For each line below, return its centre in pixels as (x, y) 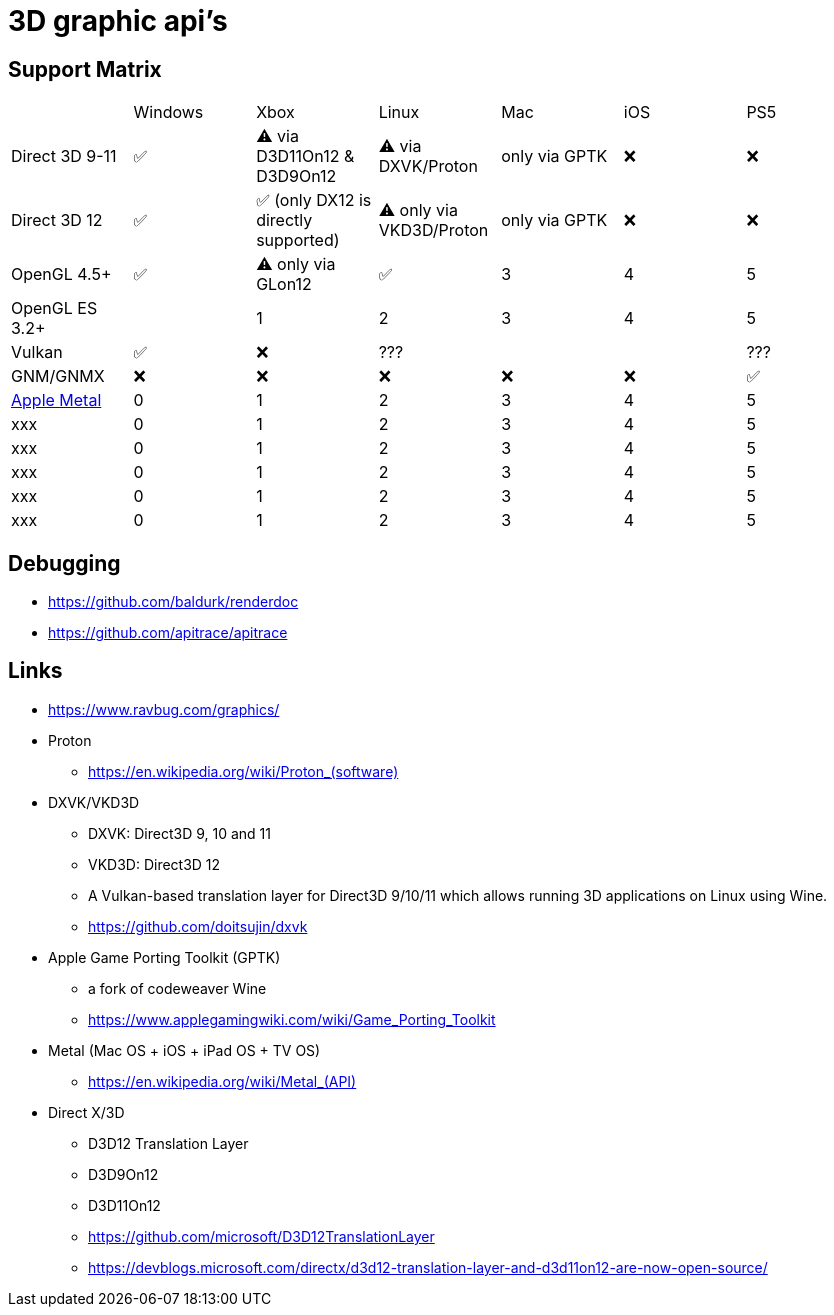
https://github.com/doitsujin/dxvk (198, 926)
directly (284, 220)
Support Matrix (85, 69)
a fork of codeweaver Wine (177, 988)
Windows (168, 112)
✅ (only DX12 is (314, 200)
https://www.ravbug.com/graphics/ (164, 709)
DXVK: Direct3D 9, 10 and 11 (179, 833)
